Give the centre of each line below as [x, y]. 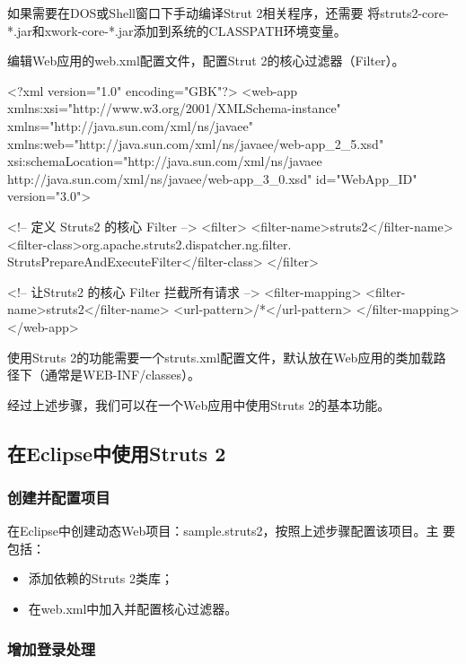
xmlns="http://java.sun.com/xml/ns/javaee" [130, 125]
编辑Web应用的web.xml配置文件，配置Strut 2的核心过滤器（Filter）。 [206, 61]
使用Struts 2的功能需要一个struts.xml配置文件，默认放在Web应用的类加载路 [227, 357]
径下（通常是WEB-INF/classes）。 [104, 375]
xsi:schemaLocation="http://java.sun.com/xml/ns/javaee [165, 161]
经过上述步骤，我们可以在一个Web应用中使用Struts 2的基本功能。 [199, 404]
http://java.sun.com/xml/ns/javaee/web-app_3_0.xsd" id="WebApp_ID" [212, 178]
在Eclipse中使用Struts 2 [117, 453]
